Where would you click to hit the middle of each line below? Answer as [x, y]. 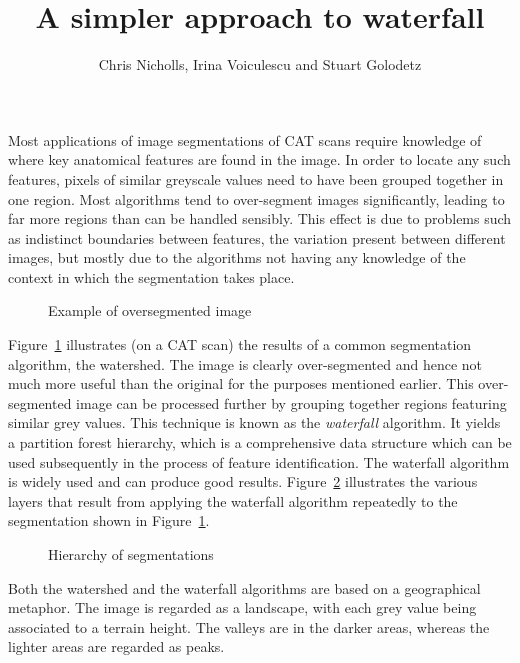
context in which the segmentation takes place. [151, 276]
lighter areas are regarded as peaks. [116, 646]
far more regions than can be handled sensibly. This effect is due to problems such [260, 218]
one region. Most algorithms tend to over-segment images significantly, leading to [256, 198]
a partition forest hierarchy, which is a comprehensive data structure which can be [260, 442]
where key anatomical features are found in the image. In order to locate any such [259, 159]
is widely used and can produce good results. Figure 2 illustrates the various [243, 481]
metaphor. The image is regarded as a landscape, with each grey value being [242, 607]
